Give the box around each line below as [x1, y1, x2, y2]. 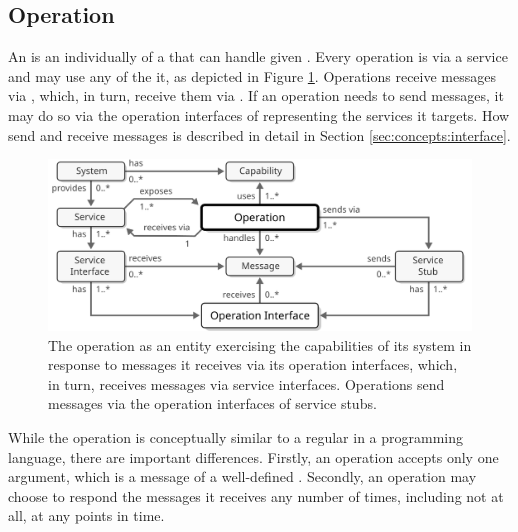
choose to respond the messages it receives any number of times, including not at [8, 485, 504, 506]
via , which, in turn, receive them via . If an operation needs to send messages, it [8, 85, 504, 106]
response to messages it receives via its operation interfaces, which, [48, 354, 458, 375]
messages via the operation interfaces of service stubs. [48, 393, 377, 414]
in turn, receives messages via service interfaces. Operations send [48, 373, 445, 394]
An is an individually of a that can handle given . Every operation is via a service [8, 46, 508, 67]
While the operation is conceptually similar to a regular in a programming [8, 426, 464, 447]
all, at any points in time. [8, 505, 165, 526]
